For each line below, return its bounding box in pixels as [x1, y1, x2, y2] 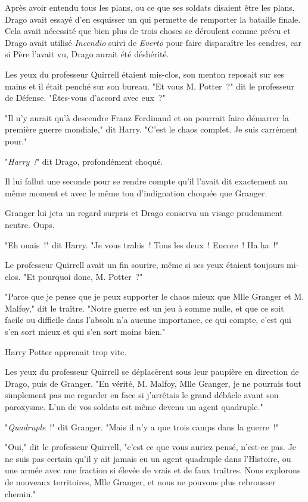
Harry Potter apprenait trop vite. [5, 345, 127, 358]
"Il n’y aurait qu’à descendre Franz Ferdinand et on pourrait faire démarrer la [5, 111, 290, 124]
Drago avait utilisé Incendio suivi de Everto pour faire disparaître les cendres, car [5, 36, 302, 48]
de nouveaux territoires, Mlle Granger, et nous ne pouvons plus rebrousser [5, 476, 276, 488]
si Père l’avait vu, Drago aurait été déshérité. [5, 48, 169, 60]
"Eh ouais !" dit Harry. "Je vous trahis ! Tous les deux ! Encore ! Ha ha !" [5, 238, 279, 251]
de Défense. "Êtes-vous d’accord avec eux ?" [5, 91, 166, 104]
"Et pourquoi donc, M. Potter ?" [23, 270, 143, 282]
